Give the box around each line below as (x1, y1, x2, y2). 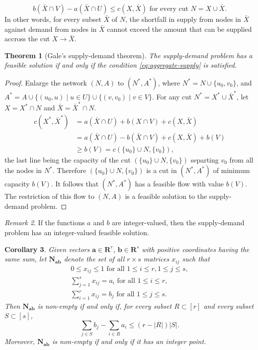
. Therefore (52, 165, 86, 175)
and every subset (203, 300, 254, 311)
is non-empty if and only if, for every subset (37, 300, 172, 311)
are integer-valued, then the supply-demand (112, 217, 245, 228)
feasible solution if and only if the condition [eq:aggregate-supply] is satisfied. (4, 60, 237, 70)
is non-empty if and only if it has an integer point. (52, 336, 206, 347)
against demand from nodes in (4, 23, 97, 34)
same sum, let (4, 254, 47, 264)
